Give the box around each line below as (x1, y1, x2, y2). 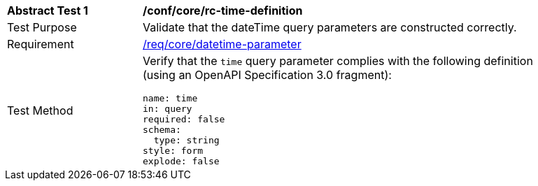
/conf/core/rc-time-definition (143, 3, 303, 17)
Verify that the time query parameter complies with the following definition (143, 54, 533, 68)
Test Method (7, 103, 73, 117)
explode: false (143, 156, 220, 166)
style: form (143, 145, 204, 156)
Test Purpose (7, 20, 77, 34)
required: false (143, 114, 225, 124)
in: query (143, 103, 192, 114)
